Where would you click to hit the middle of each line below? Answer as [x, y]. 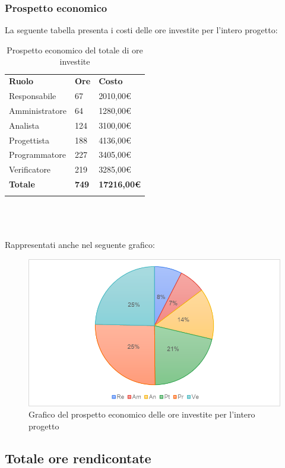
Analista [24, 125]
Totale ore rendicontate [78, 458]
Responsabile [33, 96]
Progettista [29, 140]
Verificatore [30, 169]
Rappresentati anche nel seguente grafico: [80, 245]
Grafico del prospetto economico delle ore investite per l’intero [142, 414]
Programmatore [37, 155]
